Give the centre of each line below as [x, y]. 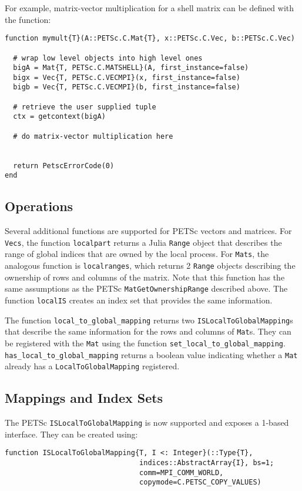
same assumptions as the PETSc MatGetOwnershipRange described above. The [146, 288]
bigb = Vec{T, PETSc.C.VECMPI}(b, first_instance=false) [127, 87]
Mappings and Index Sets [84, 398]
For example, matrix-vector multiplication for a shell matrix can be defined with [150, 8]
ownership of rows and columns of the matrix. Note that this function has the [145, 277]
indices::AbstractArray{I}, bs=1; [207, 463]
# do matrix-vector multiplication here [93, 136]
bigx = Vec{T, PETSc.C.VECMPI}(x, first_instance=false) [127, 77]
